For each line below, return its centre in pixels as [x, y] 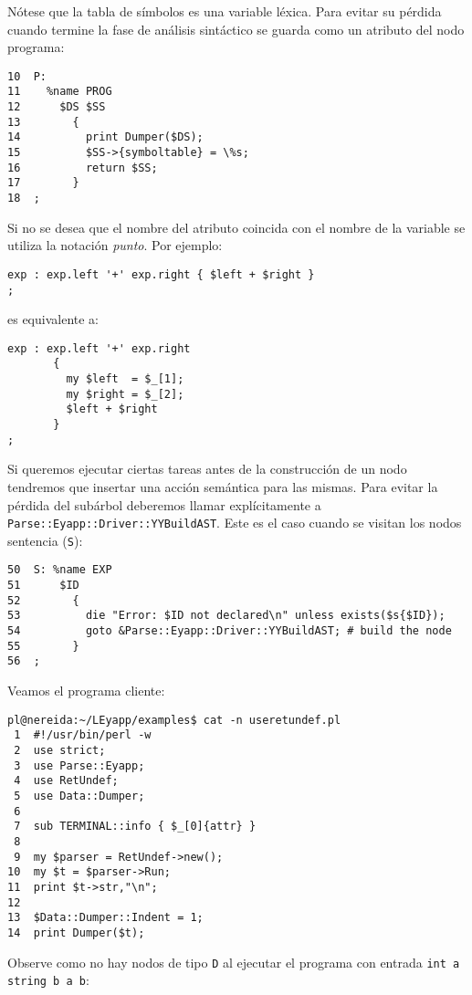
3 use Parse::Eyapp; [79, 765]
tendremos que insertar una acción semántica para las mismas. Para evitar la [223, 486]
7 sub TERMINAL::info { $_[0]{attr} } [135, 827]
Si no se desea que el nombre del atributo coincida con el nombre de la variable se [236, 227]
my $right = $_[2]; [125, 394]
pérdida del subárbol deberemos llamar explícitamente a [164, 504]
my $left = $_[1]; [125, 379]
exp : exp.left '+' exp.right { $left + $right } [161, 274]
